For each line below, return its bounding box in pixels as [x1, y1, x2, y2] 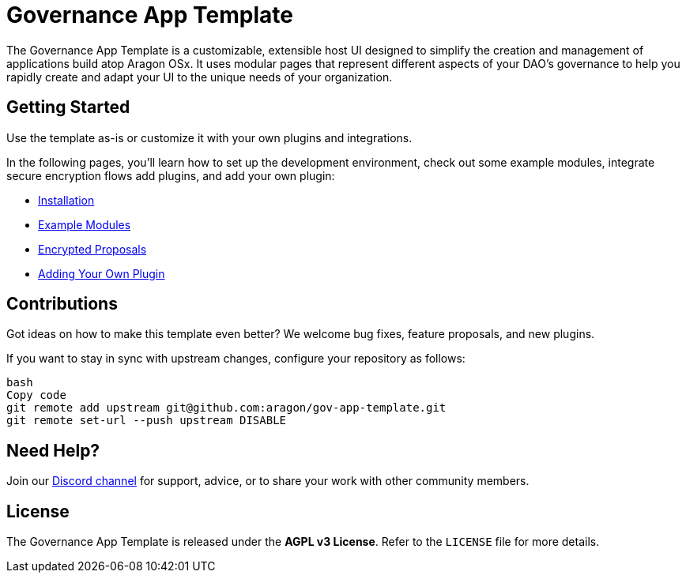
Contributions [6, 294, 118, 314]
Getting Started [6, 97, 130, 118]
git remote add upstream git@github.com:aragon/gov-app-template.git [6, 401, 447, 415]
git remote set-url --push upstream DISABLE [6, 414, 287, 427]
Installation [38, 193, 95, 207]
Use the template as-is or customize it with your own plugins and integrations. [6, 130, 413, 145]
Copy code [6, 389, 66, 402]
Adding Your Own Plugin [38, 266, 165, 280]
